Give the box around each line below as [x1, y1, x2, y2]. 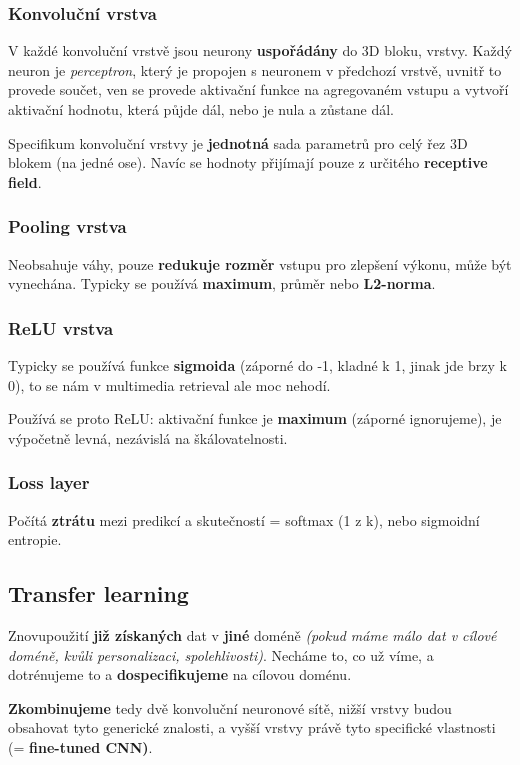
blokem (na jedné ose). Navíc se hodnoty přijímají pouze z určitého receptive [8, 152, 488, 173]
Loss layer [8, 470, 90, 495]
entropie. [8, 529, 62, 550]
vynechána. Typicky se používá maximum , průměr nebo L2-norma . [8, 273, 436, 294]
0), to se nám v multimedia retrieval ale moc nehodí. [8, 374, 331, 395]
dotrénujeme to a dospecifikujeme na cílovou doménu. [8, 664, 352, 685]
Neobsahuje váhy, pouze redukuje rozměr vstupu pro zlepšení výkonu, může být [8, 253, 512, 274]
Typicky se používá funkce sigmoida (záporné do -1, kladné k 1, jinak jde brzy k [8, 355, 507, 375]
